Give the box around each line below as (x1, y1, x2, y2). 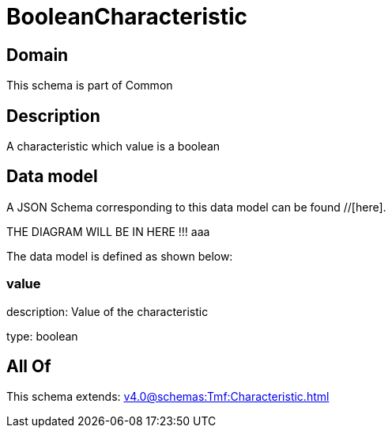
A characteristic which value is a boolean (6, 139, 220, 154)
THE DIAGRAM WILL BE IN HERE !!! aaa (6, 224, 210, 238)
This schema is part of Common (6, 78, 173, 93)
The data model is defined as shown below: (6, 249, 233, 263)
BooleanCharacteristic (6, 3, 248, 30)
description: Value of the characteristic (6, 304, 209, 318)
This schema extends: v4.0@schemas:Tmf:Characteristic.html (6, 390, 330, 404)
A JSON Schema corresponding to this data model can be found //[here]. (6, 200, 386, 214)
